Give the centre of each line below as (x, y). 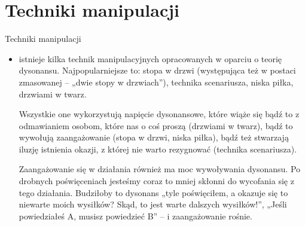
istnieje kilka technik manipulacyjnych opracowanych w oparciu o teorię (150, 58)
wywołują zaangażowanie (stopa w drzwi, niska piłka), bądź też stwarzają (154, 137)
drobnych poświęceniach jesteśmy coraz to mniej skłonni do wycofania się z (156, 181)
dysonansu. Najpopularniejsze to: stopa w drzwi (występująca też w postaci (157, 70)
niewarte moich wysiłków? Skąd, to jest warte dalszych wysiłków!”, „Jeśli (153, 204)
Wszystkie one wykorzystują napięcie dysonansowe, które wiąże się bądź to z (159, 114)
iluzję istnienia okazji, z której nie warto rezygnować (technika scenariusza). (158, 149)
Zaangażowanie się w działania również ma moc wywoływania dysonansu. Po (160, 169)
